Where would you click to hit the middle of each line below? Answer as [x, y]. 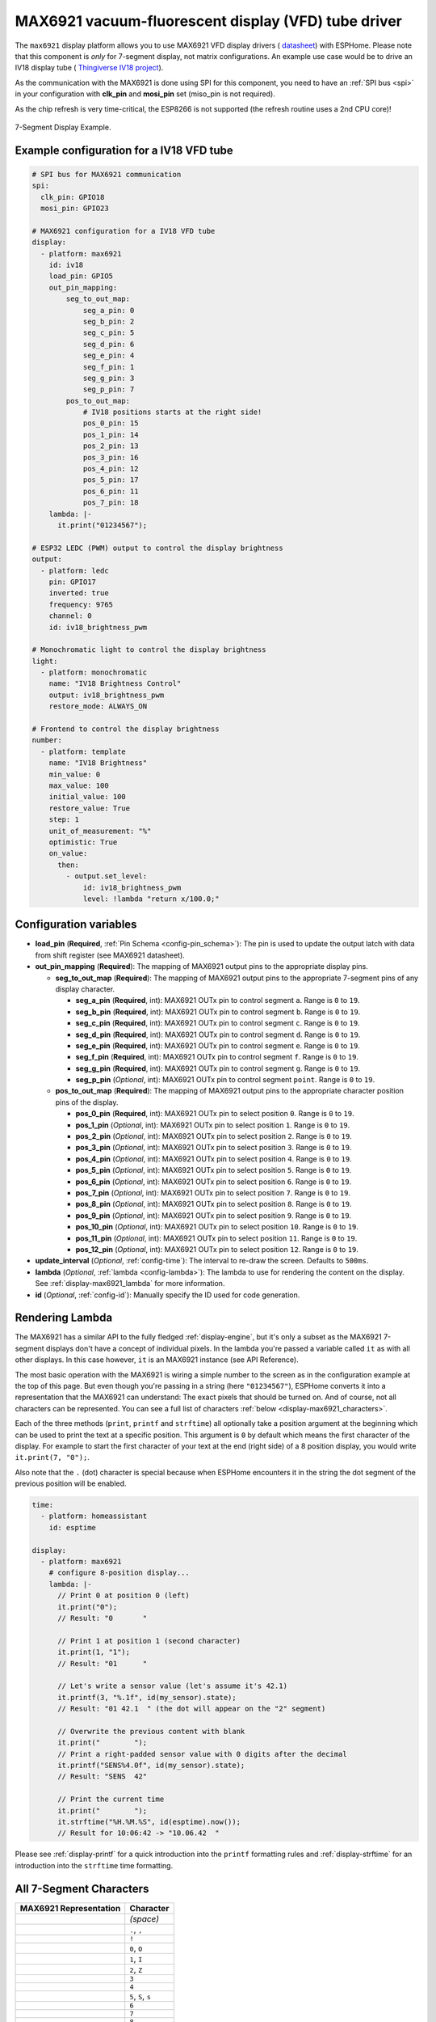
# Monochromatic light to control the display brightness [149, 650]
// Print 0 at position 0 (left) [124, 1596]
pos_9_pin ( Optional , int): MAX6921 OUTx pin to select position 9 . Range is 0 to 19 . [214, 1215]
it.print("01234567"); [103, 525]
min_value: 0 [75, 774]
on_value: [68, 854]
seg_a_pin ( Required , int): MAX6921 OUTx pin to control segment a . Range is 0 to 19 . [218, 1000]
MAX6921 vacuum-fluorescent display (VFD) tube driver [209, 21]
